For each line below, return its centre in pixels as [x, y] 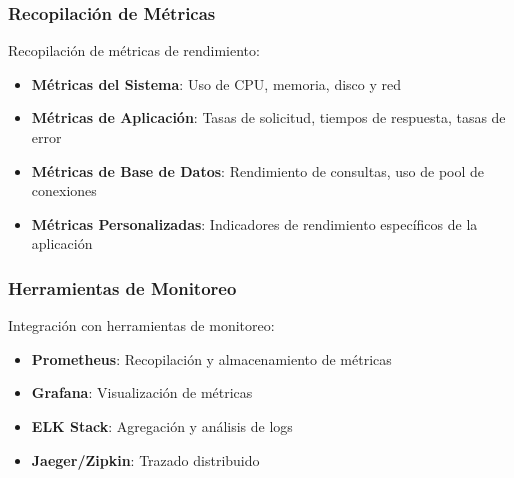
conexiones [64, 190]
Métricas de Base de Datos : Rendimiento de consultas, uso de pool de [258, 170]
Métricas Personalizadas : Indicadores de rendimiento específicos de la [254, 223]
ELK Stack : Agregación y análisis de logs [162, 425]
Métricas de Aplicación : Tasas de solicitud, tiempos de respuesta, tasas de [268, 117]
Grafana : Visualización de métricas [142, 392]
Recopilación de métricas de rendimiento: [134, 50]
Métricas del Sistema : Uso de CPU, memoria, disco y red [216, 83]
